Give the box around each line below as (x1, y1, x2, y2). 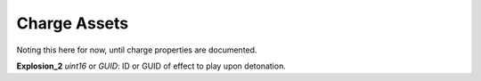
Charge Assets (16, 13, 129, 33)
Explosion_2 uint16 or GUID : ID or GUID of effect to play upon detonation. (16, 61, 287, 71)
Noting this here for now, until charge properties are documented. (16, 45, 257, 55)
